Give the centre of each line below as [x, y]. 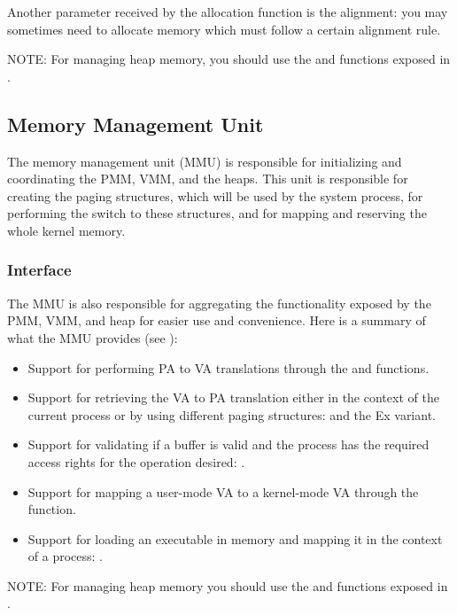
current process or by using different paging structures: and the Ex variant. [232, 414]
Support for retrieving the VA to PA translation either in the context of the [233, 397]
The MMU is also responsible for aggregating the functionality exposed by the [219, 303]
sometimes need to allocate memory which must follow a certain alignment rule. [224, 29]
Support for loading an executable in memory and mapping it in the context [235, 538]
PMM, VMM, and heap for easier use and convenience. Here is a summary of [217, 320]
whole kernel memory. [66, 230]
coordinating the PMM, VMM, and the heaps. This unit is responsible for [208, 179]
